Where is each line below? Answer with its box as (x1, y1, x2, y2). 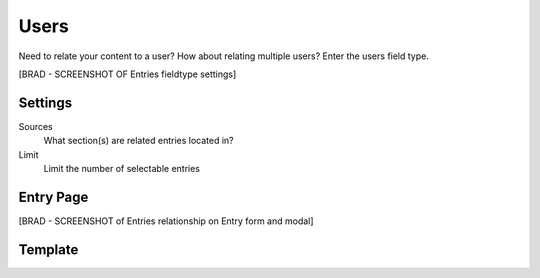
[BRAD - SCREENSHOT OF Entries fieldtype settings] (18, 68, 237, 80)
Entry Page (18, 188, 89, 205)
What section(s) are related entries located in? (43, 135, 234, 147)
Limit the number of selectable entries (43, 163, 200, 175)
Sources (18, 120, 54, 132)
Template (18, 241, 79, 258)
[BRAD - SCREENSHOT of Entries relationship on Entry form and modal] (18, 215, 314, 227)
